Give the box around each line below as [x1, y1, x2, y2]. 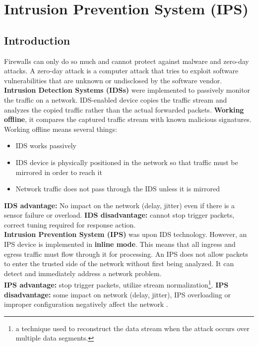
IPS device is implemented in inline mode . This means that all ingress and [4, 239, 236, 249]
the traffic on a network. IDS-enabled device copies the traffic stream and [4, 94, 227, 105]
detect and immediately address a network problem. [4, 268, 162, 278]
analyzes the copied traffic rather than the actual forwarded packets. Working [4, 104, 244, 115]
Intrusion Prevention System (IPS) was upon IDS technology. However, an [4, 229, 247, 239]
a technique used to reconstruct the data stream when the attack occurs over [15, 323, 250, 333]
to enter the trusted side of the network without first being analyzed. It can [4, 258, 234, 269]
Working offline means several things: [4, 123, 117, 134]
